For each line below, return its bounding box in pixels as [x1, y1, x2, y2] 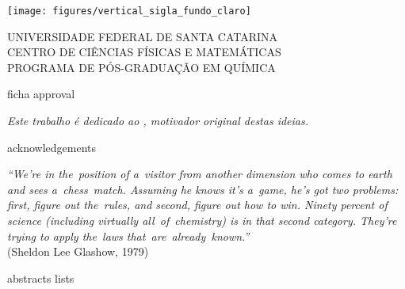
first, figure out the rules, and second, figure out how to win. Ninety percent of [7, 196, 388, 213]
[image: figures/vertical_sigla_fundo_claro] [7, 6, 251, 17]
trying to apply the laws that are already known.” [7, 227, 250, 244]
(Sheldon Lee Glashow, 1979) [7, 243, 149, 260]
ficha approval [7, 86, 75, 102]
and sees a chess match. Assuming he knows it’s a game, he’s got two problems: [7, 181, 399, 197]
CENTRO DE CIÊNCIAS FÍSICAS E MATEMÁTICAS [7, 44, 281, 60]
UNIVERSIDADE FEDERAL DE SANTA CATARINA [7, 28, 278, 44]
